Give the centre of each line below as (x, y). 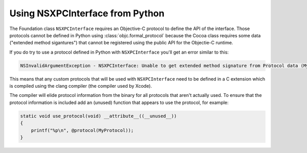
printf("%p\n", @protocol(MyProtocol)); (82, 130)
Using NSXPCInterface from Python (87, 13)
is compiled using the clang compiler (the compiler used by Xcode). (81, 86)
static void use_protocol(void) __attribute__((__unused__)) (98, 116)
